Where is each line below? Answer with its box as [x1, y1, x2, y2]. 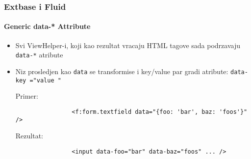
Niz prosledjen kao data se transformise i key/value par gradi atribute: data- [15, 66, 248, 76]
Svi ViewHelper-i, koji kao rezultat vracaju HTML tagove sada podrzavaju [15, 40, 240, 50]
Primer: [15, 91, 38, 101]
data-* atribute [15, 50, 63, 60]
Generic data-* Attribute [4, 21, 91, 31]
